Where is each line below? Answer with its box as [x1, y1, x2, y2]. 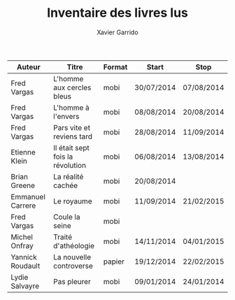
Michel [10, 232, 34, 242]
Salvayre [10, 281, 40, 291]
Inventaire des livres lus [46, 5, 189, 21]
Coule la [53, 212, 80, 222]
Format [103, 62, 128, 71]
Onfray [10, 241, 34, 250]
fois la [53, 152, 73, 162]
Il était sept [53, 143, 90, 152]
